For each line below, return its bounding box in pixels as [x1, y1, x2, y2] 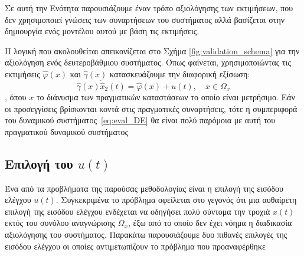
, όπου [5, 91, 27, 103]
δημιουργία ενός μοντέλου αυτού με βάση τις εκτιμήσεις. [5, 25, 200, 37]
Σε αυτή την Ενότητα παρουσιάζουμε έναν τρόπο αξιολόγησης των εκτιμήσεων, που [5, 2, 293, 14]
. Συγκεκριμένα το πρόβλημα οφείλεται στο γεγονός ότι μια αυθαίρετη [55, 193, 297, 206]
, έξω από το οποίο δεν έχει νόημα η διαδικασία [128, 216, 292, 229]
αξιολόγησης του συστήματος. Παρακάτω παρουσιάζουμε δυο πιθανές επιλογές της [5, 228, 287, 240]
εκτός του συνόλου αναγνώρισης [5, 216, 116, 229]
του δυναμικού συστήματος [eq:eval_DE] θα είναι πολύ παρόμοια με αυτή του [5, 114, 276, 126]
